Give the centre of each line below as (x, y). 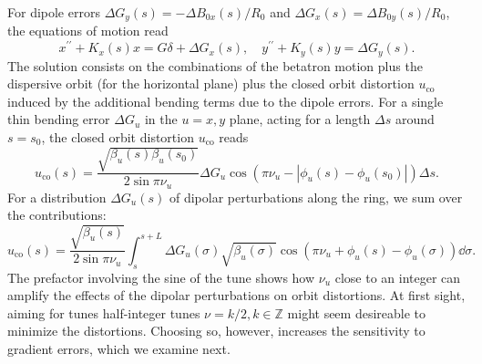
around (415, 119)
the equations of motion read (88, 31)
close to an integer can (398, 277)
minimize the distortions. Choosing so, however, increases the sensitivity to (216, 331)
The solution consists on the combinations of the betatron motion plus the (215, 65)
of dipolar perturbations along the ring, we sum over (316, 197)
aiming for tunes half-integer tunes (104, 312)
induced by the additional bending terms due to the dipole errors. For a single (226, 101)
